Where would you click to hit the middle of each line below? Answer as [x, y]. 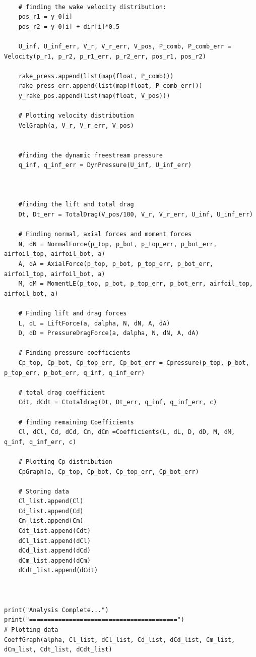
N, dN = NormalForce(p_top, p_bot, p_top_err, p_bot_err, [118, 244]
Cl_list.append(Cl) [51, 501]
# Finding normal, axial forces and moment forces [105, 234]
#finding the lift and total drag [76, 205]
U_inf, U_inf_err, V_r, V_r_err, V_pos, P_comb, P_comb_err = [125, 46]
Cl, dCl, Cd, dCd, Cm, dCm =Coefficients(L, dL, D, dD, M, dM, [127, 432]
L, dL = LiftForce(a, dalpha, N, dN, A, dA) [94, 323]
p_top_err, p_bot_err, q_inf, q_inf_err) [75, 373]
